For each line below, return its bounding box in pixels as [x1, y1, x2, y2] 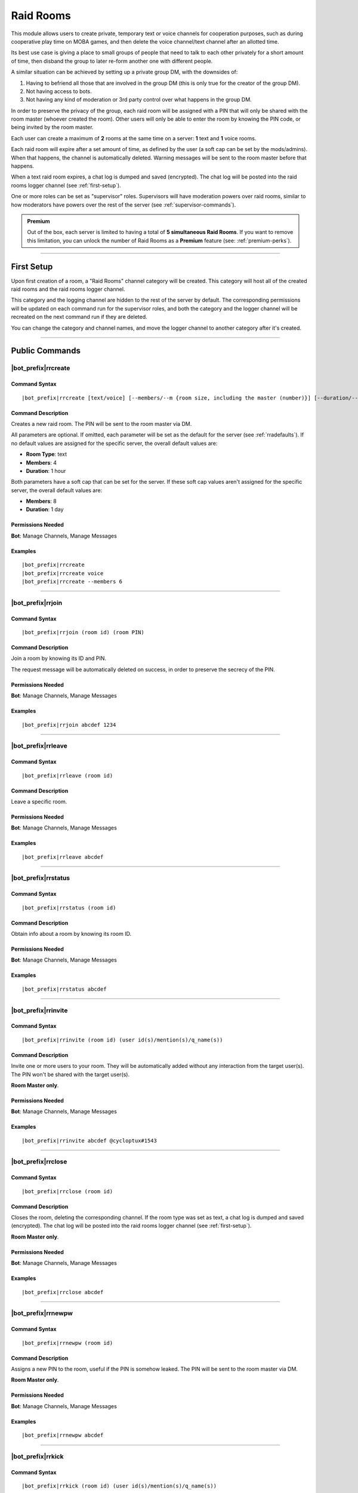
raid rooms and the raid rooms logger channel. [11, 285, 125, 293]
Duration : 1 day [26, 506, 64, 513]
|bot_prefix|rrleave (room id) [21, 772, 113, 779]
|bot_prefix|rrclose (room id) [21, 1188, 113, 1194]
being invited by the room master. [11, 124, 94, 131]
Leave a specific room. [11, 798, 67, 805]
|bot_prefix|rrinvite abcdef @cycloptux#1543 [21, 1137, 158, 1144]
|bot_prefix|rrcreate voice [21, 570, 104, 576]
